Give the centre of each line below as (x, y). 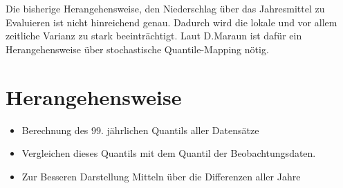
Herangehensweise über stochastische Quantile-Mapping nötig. (137, 49)
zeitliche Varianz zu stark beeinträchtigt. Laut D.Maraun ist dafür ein (154, 36)
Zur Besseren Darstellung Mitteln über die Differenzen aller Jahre (161, 176)
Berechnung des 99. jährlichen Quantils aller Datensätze (140, 130)
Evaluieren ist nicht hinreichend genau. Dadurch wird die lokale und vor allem (171, 22)
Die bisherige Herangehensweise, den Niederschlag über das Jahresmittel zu (165, 8)
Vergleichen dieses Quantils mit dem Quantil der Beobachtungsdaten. (169, 153)
